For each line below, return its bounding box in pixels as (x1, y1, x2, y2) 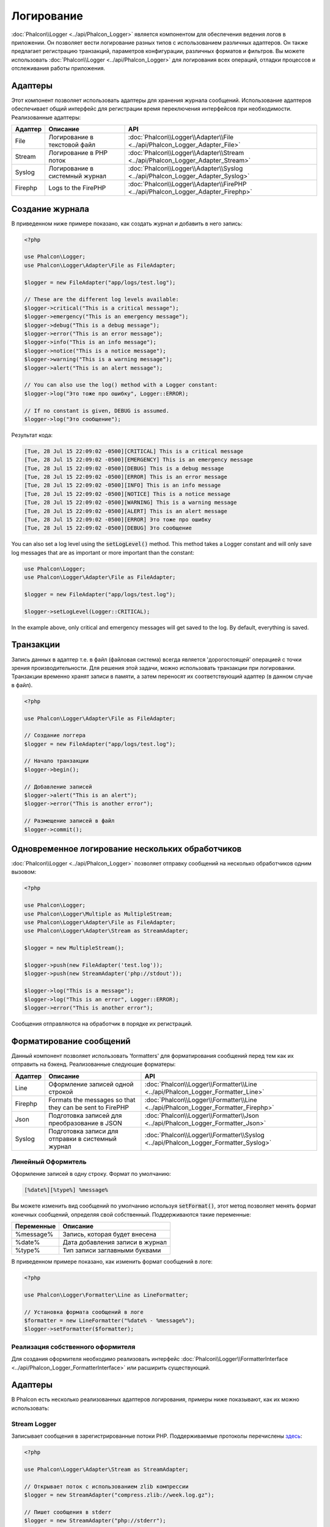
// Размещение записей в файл (24, 817, 115, 825)
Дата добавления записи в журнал (62, 1238, 167, 1247)
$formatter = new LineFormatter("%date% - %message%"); (24, 1317, 196, 1324)
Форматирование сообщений (11, 1036, 131, 1046)
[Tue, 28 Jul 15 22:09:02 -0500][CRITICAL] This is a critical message (24, 448, 244, 454)
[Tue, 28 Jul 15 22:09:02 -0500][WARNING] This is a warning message (24, 499, 237, 506)
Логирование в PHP (48, 148, 108, 157)
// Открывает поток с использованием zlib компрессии (24, 1483, 189, 1490)
